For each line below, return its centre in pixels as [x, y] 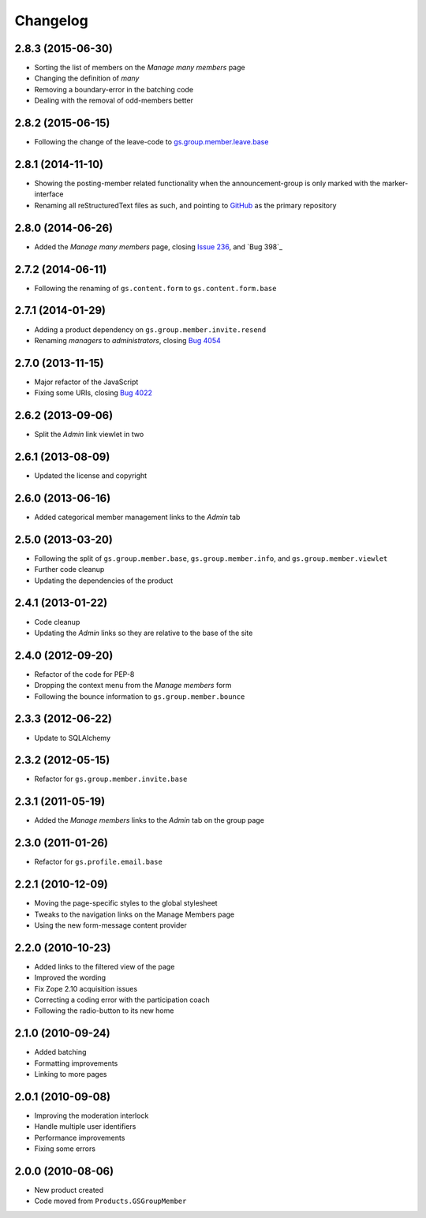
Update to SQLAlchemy [72, 738]
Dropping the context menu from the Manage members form [133, 686]
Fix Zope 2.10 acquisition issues [86, 988]
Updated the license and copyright [91, 476]
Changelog [51, 21]
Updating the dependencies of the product [104, 581]
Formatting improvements [76, 1063]
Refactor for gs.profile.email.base [99, 862]
